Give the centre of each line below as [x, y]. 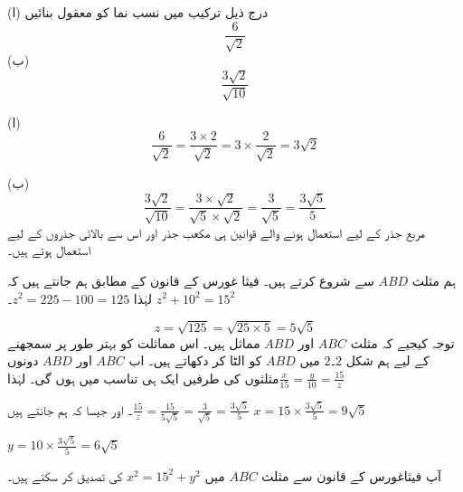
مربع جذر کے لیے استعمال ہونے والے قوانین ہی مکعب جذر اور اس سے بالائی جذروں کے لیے [217, 232]
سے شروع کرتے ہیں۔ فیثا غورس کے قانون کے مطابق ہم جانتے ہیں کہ [191, 280]
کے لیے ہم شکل [387, 360]
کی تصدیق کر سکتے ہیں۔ [65, 475]
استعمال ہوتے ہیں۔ [49, 250]
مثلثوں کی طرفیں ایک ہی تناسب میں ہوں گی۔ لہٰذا [143, 378]
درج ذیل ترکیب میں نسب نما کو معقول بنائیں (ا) [138, 12]
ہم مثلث [434, 280]
